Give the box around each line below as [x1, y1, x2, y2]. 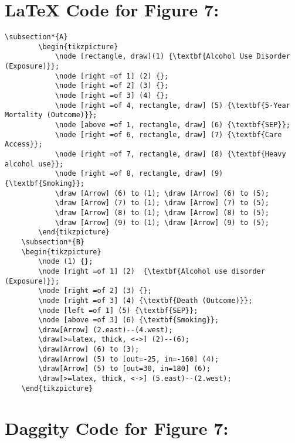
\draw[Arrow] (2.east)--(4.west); [38, 325, 173, 334]
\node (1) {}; [38, 257, 93, 266]
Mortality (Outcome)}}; [5, 111, 97, 120]
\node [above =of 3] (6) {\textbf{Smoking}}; [38, 316, 219, 325]
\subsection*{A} [5, 33, 68, 42]
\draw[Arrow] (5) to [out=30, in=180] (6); [38, 364, 211, 373]
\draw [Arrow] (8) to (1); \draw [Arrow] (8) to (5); [55, 208, 270, 217]
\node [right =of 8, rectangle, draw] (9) [55, 169, 223, 178]
